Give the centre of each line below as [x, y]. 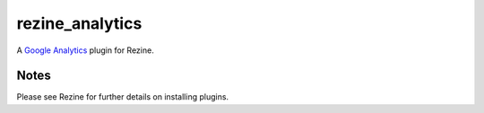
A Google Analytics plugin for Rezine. [85, 50]
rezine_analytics [79, 23]
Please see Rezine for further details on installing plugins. [122, 97]
